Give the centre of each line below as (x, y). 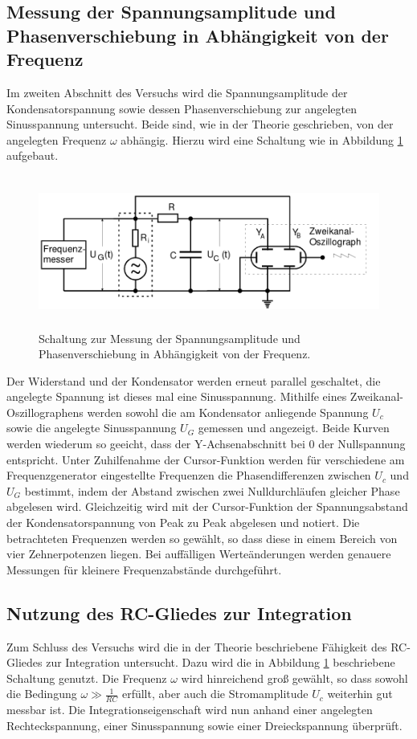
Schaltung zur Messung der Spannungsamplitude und (170, 338)
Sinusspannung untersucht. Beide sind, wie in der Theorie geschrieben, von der (200, 124)
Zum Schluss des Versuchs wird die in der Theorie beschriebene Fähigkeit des (197, 646)
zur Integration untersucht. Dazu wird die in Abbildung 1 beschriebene (221, 662)
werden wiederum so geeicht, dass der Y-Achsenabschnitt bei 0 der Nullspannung (206, 444)
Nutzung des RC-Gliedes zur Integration (179, 612)
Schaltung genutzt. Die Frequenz (87, 678)
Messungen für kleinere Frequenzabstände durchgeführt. (144, 569)
